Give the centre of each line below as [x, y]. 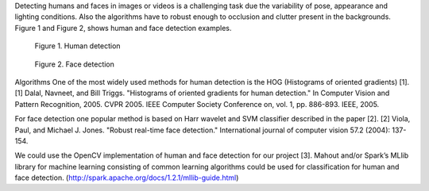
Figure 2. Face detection [75, 64]
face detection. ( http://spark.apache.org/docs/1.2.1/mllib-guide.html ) [127, 178]
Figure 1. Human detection [77, 46]
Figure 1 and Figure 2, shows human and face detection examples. [123, 28]
